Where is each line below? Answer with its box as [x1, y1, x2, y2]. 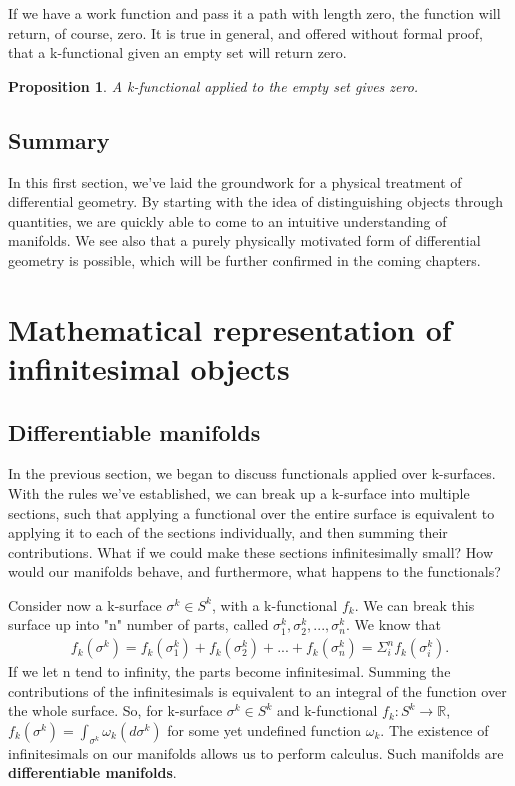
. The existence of [380, 719, 489, 740]
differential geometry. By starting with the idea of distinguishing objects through [8, 191, 503, 212]
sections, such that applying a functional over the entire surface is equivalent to [8, 502, 495, 523]
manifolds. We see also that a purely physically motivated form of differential [8, 230, 481, 251]
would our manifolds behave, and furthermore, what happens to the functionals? [8, 561, 501, 582]
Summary [8, 124, 110, 155]
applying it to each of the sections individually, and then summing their [8, 522, 448, 543]
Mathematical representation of [8, 308, 452, 349]
